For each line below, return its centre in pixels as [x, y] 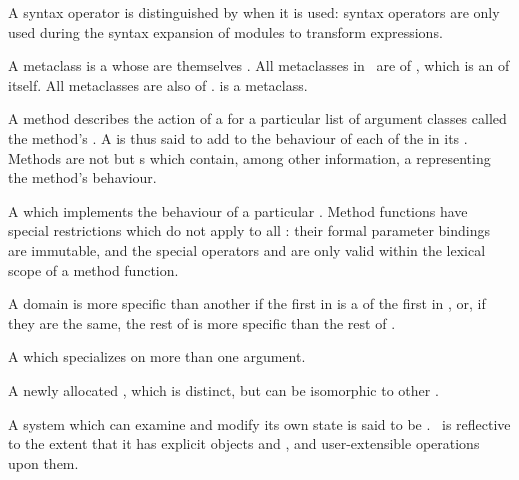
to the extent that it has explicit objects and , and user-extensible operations [244, 443]
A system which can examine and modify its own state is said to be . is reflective [259, 423]
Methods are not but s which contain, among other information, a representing [249, 157]
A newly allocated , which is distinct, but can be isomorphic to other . [223, 389]
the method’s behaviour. [82, 177]
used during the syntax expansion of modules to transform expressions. [225, 31]
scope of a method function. [93, 269]
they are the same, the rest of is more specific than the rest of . [202, 322]
